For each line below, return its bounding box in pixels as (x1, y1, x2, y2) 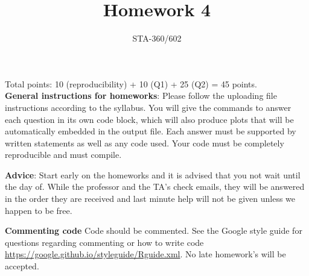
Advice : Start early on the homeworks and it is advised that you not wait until (5, 168, 301, 181)
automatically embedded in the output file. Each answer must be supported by (5, 125, 296, 137)
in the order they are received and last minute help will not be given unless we (5, 192, 296, 205)
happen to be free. (5, 204, 72, 216)
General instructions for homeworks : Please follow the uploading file (5, 89, 277, 102)
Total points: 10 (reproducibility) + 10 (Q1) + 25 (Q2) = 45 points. (5, 77, 257, 90)
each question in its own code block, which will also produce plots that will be (5, 113, 294, 125)
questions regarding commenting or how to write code (5, 236, 204, 248)
